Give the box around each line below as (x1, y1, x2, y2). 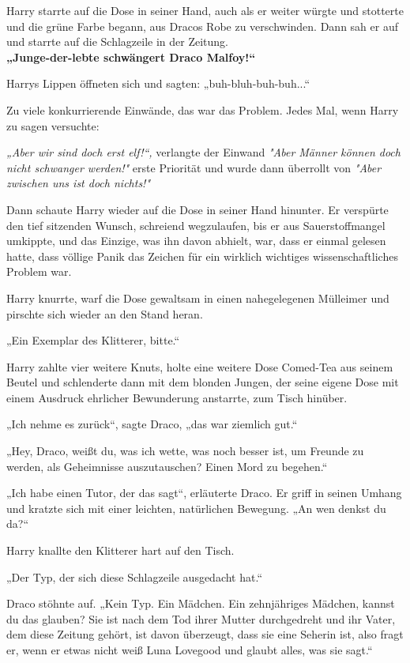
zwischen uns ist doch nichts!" (6, 175, 151, 191)
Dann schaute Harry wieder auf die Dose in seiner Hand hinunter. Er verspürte (6, 201, 389, 217)
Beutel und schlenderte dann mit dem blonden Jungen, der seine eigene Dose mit (6, 374, 399, 390)
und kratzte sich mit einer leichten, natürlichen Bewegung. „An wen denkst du (6, 499, 386, 516)
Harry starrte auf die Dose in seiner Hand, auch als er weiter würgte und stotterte (6, 2, 404, 18)
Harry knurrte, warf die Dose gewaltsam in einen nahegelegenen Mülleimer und (6, 289, 389, 306)
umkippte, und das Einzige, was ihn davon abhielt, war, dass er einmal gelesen (6, 232, 386, 249)
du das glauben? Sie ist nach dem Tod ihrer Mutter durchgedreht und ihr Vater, (6, 610, 396, 627)
